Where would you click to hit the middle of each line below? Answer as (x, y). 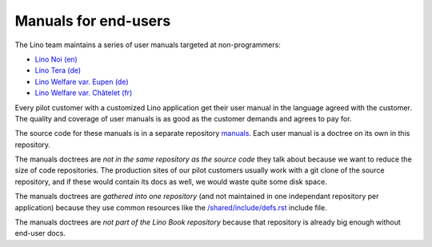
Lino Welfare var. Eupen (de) (82, 82)
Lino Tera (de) (58, 70)
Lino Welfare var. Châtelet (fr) (84, 93)
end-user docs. (40, 233)
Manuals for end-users (93, 21)
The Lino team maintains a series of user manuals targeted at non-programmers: (148, 45)
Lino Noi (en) (56, 59)
